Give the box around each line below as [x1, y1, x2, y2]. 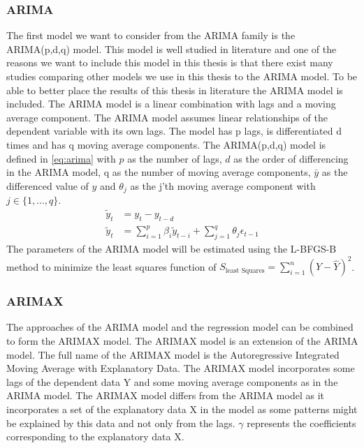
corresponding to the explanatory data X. [6, 429, 184, 444]
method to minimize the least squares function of [6, 259, 217, 274]
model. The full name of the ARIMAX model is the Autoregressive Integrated [6, 347, 340, 361]
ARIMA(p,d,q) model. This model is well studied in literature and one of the [6, 41, 337, 56]
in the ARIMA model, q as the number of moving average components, [6, 165, 311, 179]
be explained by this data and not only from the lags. [6, 415, 235, 430]
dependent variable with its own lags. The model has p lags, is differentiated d [6, 124, 342, 138]
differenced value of [6, 178, 89, 193]
